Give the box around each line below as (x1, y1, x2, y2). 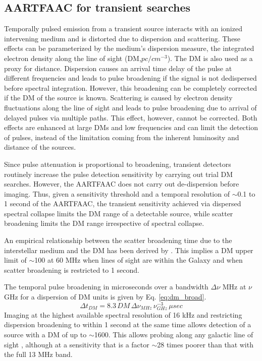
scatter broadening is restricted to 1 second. (4, 264, 140, 275)
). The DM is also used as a (167, 52, 253, 63)
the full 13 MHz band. (4, 349, 73, 359)
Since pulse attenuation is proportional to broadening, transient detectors (4, 158, 231, 169)
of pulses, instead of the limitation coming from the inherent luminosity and (4, 132, 239, 142)
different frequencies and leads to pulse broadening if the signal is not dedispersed (4, 73, 257, 83)
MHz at (222, 281, 246, 292)
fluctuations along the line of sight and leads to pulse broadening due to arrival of (4, 102, 257, 112)
